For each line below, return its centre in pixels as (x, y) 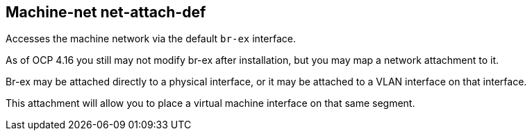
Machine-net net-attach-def (106, 12)
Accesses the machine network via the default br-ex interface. (151, 39)
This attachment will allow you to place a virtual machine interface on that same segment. (210, 103)
